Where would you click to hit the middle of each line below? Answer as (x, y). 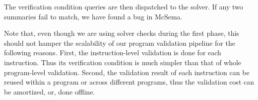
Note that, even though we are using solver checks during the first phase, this (122, 33)
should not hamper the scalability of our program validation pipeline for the (120, 43)
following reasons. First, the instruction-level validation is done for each (113, 52)
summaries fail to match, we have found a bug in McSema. (93, 16)
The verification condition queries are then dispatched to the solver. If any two (124, 6)
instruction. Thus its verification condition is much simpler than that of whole (123, 62)
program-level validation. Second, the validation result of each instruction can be (127, 72)
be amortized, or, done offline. (50, 91)
